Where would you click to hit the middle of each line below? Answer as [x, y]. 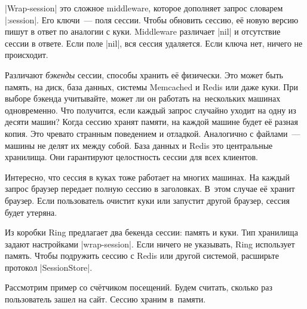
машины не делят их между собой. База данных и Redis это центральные [139, 145]
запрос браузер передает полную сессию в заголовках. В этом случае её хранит [150, 189]
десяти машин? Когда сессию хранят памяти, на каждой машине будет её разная [151, 122]
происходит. [27, 55]
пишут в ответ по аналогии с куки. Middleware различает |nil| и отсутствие [143, 31]
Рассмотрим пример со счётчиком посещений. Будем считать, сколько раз [139, 287]
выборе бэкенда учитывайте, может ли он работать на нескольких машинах [143, 98]
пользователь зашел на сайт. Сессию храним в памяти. [105, 299]
